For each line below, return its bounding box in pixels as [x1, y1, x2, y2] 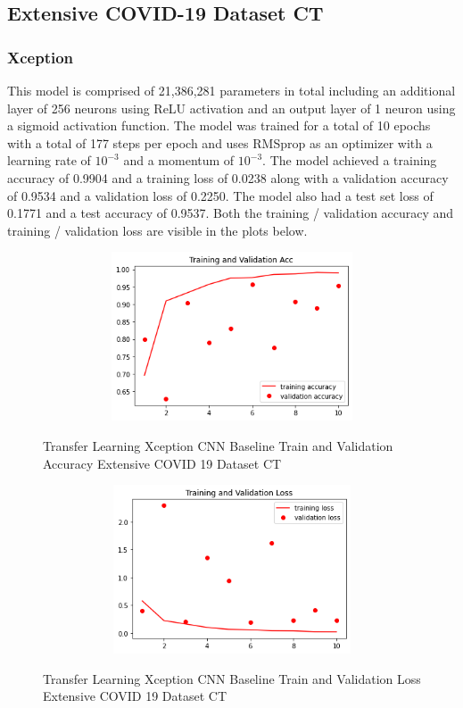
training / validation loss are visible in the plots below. [7, 221, 308, 239]
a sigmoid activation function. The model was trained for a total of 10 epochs [7, 116, 431, 135]
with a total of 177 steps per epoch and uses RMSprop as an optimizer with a [7, 133, 433, 152]
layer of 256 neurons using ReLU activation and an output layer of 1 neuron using [7, 98, 456, 117]
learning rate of [7, 151, 91, 170]
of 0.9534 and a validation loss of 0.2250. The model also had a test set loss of [7, 186, 434, 204]
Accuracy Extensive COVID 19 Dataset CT [43, 454, 282, 472]
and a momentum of [123, 151, 235, 170]
